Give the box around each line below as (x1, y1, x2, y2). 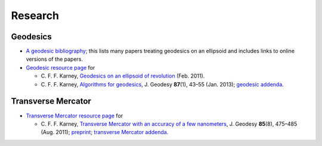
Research (11, 9, 60, 22)
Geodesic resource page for (26, 64, 95, 71)
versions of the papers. (26, 55, 83, 63)
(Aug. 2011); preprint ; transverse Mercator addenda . (41, 129, 169, 136)
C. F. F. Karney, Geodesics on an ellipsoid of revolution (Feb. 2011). (41, 72, 205, 80)
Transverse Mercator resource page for (26, 112, 123, 119)
